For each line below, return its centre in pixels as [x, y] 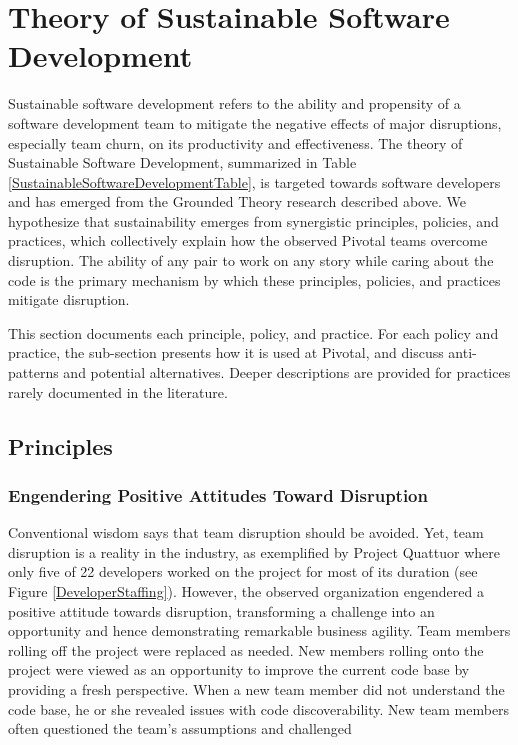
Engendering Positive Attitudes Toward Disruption [218, 494]
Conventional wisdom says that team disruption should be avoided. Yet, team [246, 532]
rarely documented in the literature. [118, 391]
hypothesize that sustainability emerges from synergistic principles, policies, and [253, 220]
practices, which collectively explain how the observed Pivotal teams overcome [248, 240]
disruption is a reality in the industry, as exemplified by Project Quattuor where [254, 551]
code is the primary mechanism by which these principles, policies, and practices [254, 279]
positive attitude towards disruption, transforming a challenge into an [221, 610]
